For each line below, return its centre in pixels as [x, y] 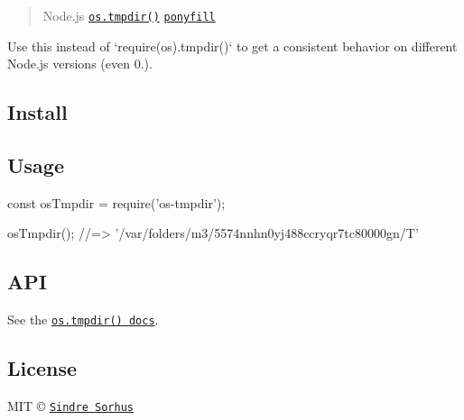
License [42, 368]
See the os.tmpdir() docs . [83, 320]
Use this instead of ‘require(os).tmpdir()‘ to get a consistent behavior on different [232, 46]
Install [37, 112]
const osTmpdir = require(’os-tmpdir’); [116, 202]
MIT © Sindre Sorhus [70, 406]
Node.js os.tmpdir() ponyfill [129, 15]
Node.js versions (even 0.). [80, 64]
